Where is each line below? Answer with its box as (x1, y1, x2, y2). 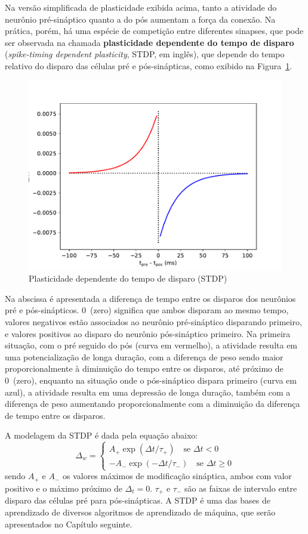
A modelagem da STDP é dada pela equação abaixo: (5, 429, 198, 442)
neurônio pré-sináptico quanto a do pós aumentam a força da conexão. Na (5, 13, 276, 25)
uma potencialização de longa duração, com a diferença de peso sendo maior (5, 350, 284, 363)
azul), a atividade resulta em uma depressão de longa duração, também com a (5, 385, 291, 398)
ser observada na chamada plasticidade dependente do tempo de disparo (5, 36, 294, 48)
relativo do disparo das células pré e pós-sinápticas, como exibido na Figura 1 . (5, 59, 292, 72)
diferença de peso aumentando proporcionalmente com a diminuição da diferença (5, 397, 300, 410)
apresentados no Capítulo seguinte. (5, 517, 133, 530)
